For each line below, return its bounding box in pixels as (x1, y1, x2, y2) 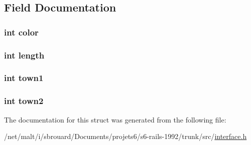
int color (4, 25, 39, 38)
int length (4, 48, 45, 61)
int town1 (4, 71, 44, 84)
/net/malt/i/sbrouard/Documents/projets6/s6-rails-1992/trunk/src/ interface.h (4, 131, 247, 141)
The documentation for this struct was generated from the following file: (4, 114, 226, 124)
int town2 (4, 94, 44, 107)
